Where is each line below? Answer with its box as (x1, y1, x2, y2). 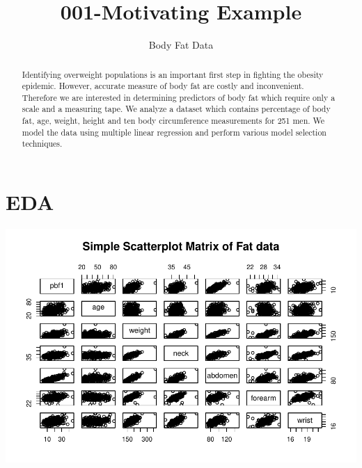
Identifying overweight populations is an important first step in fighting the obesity (22, 68, 324, 80)
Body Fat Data (148, 38, 214, 52)
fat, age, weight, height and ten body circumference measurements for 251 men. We (22, 115, 325, 127)
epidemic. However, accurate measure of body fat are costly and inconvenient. (22, 80, 304, 92)
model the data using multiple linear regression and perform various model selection (22, 126, 326, 138)
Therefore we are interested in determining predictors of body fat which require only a (22, 91, 336, 103)
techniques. (22, 138, 63, 150)
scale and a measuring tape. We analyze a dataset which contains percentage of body (22, 103, 331, 115)
